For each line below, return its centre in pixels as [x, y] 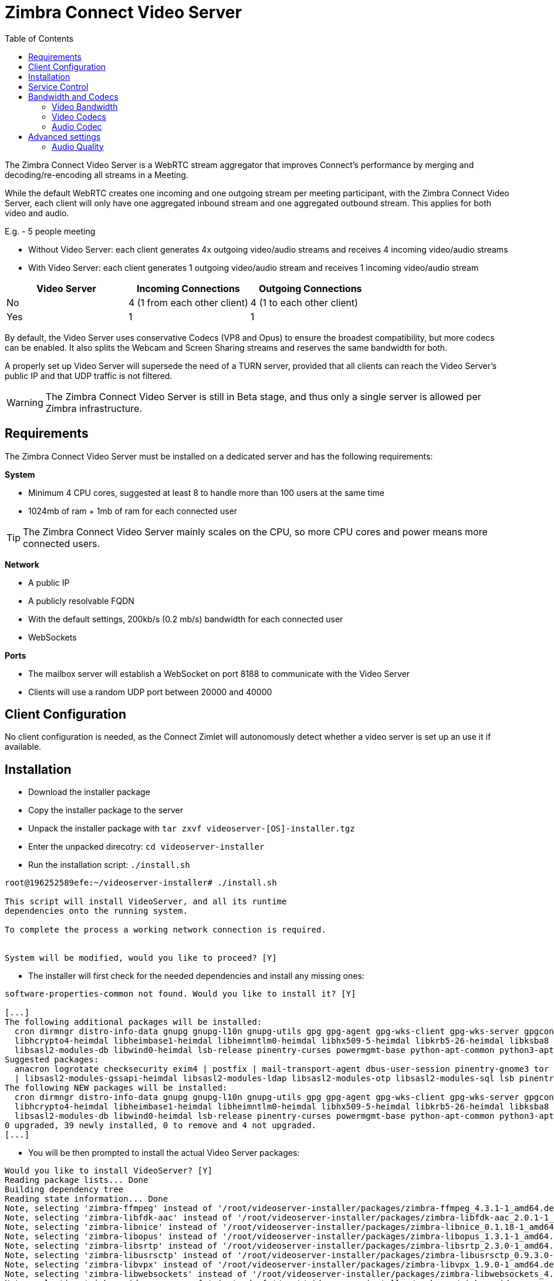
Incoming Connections [188, 288]
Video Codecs [79, 116]
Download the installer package [89, 792]
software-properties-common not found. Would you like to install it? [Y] [180, 994]
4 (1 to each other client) [304, 302]
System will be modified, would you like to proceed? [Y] [141, 958]
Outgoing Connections [310, 288]
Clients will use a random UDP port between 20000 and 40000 [150, 692]
